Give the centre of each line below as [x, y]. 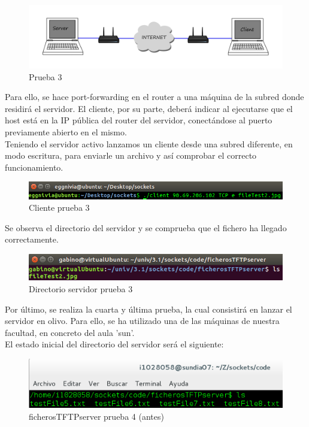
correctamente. [32, 239]
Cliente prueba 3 [59, 208]
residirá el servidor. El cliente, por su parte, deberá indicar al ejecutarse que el [149, 108]
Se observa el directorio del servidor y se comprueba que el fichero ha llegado [146, 227]
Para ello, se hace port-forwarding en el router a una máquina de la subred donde [154, 97]
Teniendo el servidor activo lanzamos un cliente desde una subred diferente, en [149, 143]
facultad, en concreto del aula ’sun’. [70, 332]
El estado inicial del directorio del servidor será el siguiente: [114, 344]
